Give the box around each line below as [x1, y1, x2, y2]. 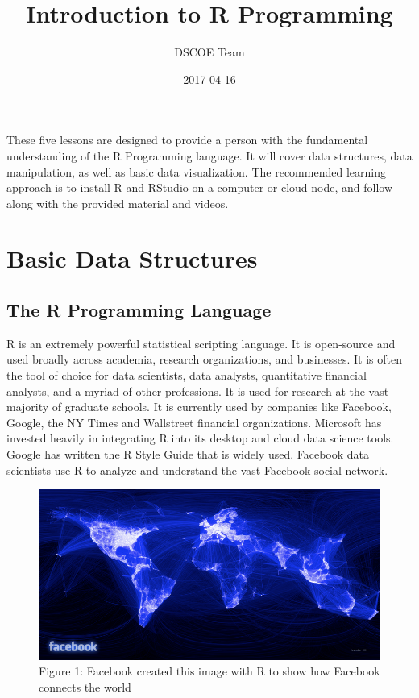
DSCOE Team [174, 44, 245, 60]
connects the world [39, 678, 131, 695]
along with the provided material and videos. [6, 194, 229, 211]
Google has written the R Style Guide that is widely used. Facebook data [6, 446, 370, 463]
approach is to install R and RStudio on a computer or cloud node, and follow [6, 179, 393, 196]
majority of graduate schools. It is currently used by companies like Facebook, [6, 398, 392, 415]
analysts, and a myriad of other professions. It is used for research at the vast [6, 382, 389, 399]
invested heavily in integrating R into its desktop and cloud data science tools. [6, 430, 394, 447]
